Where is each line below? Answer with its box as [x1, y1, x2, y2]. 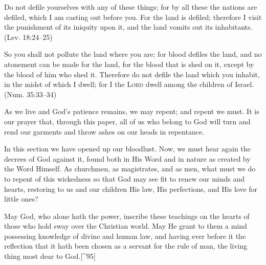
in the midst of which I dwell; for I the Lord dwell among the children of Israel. [4, 79, 254, 90]
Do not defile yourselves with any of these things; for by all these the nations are [4, 2, 257, 12]
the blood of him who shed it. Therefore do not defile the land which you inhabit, [4, 69, 260, 79]
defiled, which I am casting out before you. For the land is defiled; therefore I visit [4, 11, 262, 22]
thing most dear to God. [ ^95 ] [4, 251, 96, 261]
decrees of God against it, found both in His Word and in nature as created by [4, 153, 251, 164]
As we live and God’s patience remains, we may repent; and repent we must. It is [4, 106, 259, 117]
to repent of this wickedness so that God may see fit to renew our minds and [4, 173, 245, 184]
